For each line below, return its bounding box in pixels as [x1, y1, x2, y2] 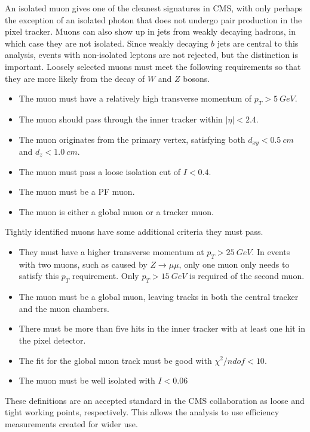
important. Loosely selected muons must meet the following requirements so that [5, 60, 301, 72]
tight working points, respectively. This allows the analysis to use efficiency [5, 406, 280, 418]
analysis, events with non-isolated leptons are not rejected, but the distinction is [5, 48, 299, 61]
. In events [251, 245, 290, 258]
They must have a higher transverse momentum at [19, 245, 204, 258]
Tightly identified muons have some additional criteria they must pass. [5, 225, 263, 238]
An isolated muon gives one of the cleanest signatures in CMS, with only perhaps [5, 2, 303, 14]
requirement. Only [72, 269, 139, 282]
